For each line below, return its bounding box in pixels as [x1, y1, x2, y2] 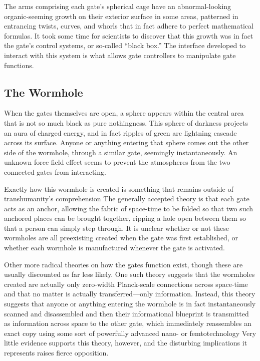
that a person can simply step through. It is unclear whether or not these [4, 222, 229, 233]
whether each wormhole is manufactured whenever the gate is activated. [4, 242, 225, 253]
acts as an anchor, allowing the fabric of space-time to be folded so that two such [4, 203, 253, 213]
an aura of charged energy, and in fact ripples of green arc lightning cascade [4, 127, 237, 138]
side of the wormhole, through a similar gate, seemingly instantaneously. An [4, 147, 237, 157]
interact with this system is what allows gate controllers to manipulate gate [4, 50, 236, 60]
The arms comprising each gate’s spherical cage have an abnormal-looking [4, 1, 231, 11]
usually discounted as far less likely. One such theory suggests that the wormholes [4, 269, 255, 279]
